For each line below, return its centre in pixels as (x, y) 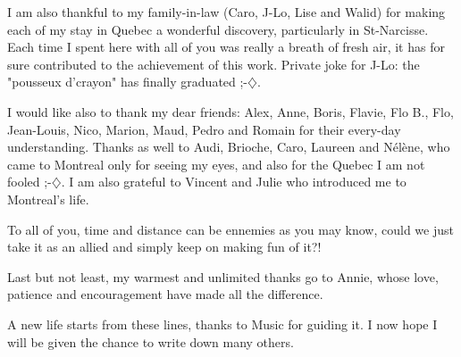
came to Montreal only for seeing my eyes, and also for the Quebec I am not (216, 164)
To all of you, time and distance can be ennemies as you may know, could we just (230, 229)
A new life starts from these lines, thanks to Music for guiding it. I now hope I (222, 324)
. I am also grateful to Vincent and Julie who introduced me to (234, 182)
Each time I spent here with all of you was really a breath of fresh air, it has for (226, 47)
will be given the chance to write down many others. (151, 341)
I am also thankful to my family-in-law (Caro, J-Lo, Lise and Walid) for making (226, 12)
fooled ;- (29, 182)
